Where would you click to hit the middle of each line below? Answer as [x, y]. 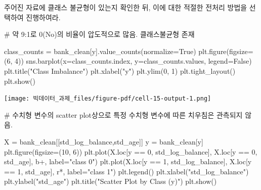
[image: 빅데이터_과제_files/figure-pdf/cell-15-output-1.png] [108, 99]
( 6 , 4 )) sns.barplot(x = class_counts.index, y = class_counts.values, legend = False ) [128, 61]
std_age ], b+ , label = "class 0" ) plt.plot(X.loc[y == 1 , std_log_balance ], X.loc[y [128, 161]
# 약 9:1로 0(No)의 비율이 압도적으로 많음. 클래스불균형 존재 [99, 34]
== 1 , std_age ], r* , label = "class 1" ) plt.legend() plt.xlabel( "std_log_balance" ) [126, 171]
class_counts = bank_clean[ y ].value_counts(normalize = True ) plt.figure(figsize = [129, 51]
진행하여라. [43, 17]
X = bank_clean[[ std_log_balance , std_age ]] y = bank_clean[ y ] [104, 141]
